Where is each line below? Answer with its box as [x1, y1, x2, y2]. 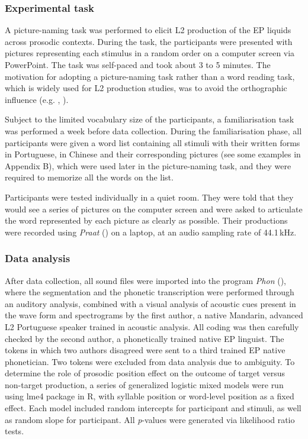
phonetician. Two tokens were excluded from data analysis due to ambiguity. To [5, 355, 295, 367]
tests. [5, 425, 24, 437]
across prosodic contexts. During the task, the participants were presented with [5, 35, 293, 47]
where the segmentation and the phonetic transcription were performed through [5, 286, 294, 298]
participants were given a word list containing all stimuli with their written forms [5, 136, 300, 149]
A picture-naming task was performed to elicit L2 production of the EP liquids [5, 24, 291, 36]
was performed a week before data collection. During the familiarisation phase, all [5, 124, 302, 137]
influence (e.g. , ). [5, 93, 69, 105]
